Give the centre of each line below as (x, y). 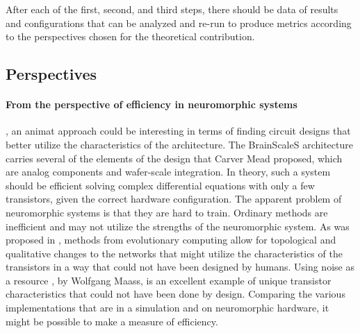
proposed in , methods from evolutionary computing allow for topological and (171, 240)
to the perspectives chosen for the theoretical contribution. (130, 36)
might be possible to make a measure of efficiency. (112, 321)
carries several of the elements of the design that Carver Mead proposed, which (174, 158)
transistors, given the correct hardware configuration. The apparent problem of (174, 199)
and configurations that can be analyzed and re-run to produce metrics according (179, 23)
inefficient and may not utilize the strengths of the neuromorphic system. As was (178, 226)
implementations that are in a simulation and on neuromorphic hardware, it (167, 308)
